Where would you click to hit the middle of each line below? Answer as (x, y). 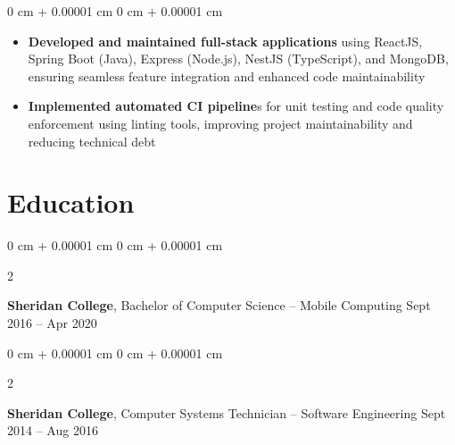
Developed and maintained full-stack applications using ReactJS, (225, 41)
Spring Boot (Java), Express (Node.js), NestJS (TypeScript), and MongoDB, (238, 59)
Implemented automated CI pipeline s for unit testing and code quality (236, 106)
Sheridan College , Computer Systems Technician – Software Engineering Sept (227, 412)
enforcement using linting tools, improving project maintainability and (220, 123)
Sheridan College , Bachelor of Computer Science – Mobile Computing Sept (219, 305)
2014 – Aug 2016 (53, 430)
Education (71, 202)
